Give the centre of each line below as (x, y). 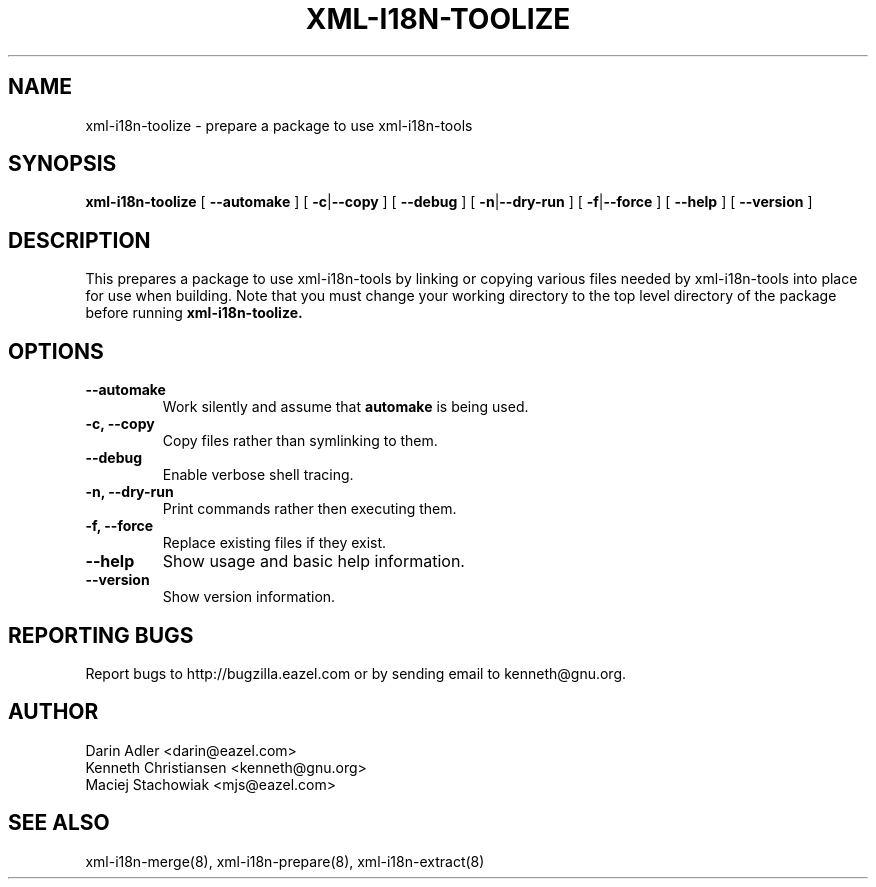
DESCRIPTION (79, 240)
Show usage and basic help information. (313, 561)
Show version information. (249, 597)
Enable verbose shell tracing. (258, 475)
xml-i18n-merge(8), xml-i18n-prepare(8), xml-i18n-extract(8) (285, 861)
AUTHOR (53, 712)
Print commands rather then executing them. (309, 509)
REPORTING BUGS (101, 635)
